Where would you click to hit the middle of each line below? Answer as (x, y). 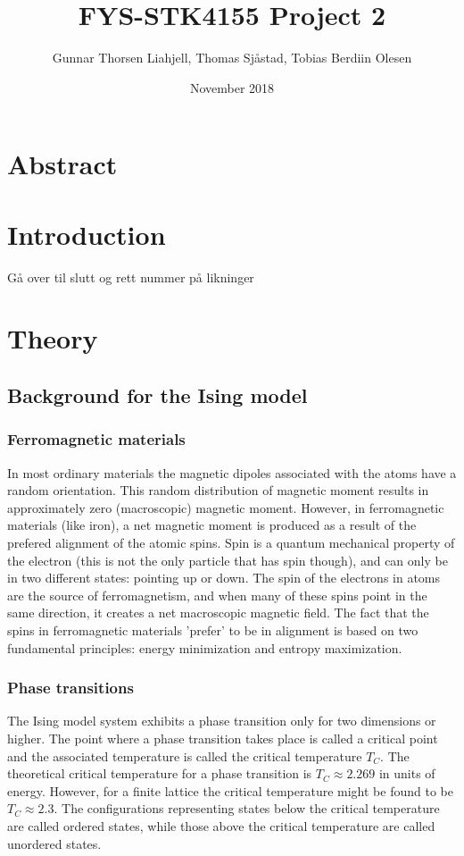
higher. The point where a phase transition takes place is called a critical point (223, 738)
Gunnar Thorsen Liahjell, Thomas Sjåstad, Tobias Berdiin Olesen (232, 58)
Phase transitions (70, 688)
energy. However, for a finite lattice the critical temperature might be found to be (230, 790)
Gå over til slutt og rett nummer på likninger (131, 277)
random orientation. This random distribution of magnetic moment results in (218, 490)
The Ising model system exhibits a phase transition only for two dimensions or (222, 721)
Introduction (87, 234)
